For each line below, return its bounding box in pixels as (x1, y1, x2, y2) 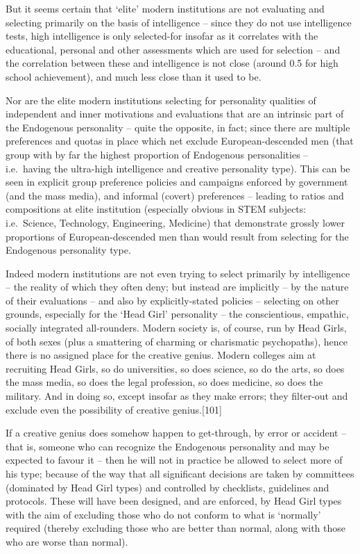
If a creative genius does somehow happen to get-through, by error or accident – (6, 425, 347, 440)
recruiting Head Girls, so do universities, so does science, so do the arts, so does (6, 361, 345, 375)
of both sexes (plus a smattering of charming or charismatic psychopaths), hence (6, 334, 348, 348)
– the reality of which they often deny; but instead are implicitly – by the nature (6, 279, 349, 294)
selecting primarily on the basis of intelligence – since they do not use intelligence (6, 15, 352, 29)
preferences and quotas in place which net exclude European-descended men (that (6, 133, 354, 148)
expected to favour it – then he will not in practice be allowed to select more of (6, 453, 343, 467)
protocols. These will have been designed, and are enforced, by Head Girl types (6, 494, 342, 508)
